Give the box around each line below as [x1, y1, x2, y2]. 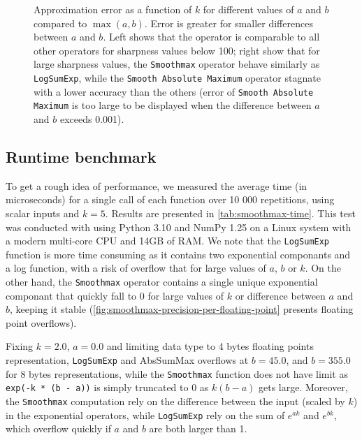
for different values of [203, 2, 294, 16]
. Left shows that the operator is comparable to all [103, 29, 320, 44]
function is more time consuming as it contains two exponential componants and [6, 247, 351, 261]
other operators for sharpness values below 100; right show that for [34, 43, 320, 57]
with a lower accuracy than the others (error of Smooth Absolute [34, 84, 314, 98]
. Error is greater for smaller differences [144, 15, 313, 30]
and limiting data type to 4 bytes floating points [106, 339, 314, 353]
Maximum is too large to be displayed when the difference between [34, 98, 312, 112]
